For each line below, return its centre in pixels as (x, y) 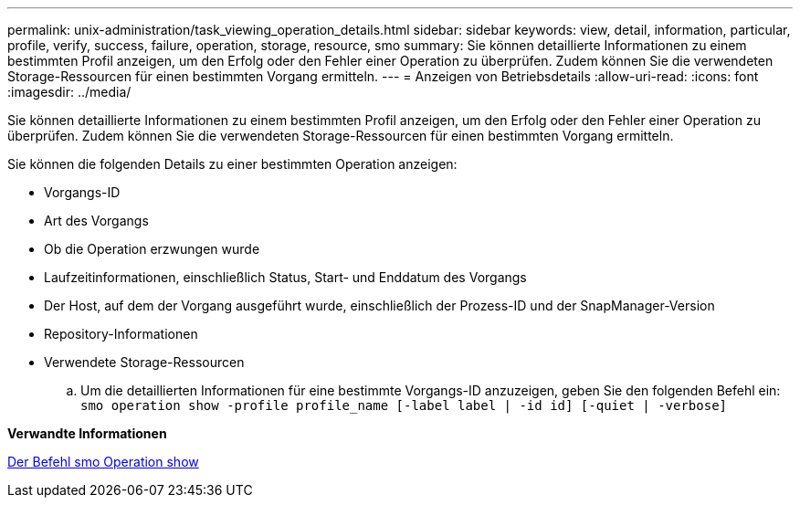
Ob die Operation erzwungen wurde (152, 249)
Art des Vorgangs (96, 221)
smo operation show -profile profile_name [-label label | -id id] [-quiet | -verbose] (404, 405)
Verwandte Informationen (87, 433)
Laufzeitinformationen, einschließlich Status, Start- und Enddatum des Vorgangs (285, 277)
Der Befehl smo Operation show (103, 462)
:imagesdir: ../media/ (69, 92)
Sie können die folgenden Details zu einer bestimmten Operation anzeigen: (232, 164)
